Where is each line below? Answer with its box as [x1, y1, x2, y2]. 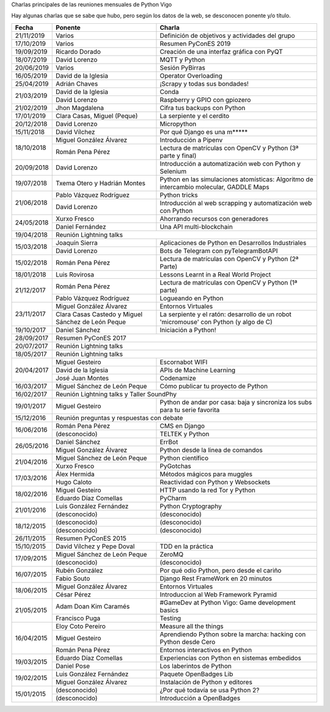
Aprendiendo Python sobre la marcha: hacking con [159, 630, 306, 639]
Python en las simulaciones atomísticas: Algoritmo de [159, 175, 313, 184]
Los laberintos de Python [159, 661, 232, 670]
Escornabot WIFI [159, 358, 208, 366]
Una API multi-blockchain [159, 222, 233, 231]
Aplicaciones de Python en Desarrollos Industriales [159, 239, 307, 247]
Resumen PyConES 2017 [55, 333, 127, 342]
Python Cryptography [159, 502, 222, 510]
